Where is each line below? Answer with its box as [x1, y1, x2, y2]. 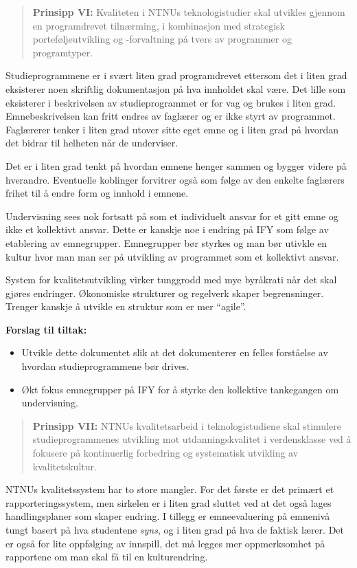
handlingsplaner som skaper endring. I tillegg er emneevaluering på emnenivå [5, 509, 330, 523]
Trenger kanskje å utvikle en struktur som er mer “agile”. [5, 299, 246, 314]
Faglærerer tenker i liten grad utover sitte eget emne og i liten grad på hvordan [5, 122, 339, 136]
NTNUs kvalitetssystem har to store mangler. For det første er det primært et [5, 482, 334, 496]
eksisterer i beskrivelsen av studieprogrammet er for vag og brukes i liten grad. [5, 95, 336, 109]
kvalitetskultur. [32, 459, 97, 473]
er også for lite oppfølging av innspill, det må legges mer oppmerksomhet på [5, 536, 325, 550]
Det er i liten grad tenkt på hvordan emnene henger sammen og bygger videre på [5, 158, 347, 173]
